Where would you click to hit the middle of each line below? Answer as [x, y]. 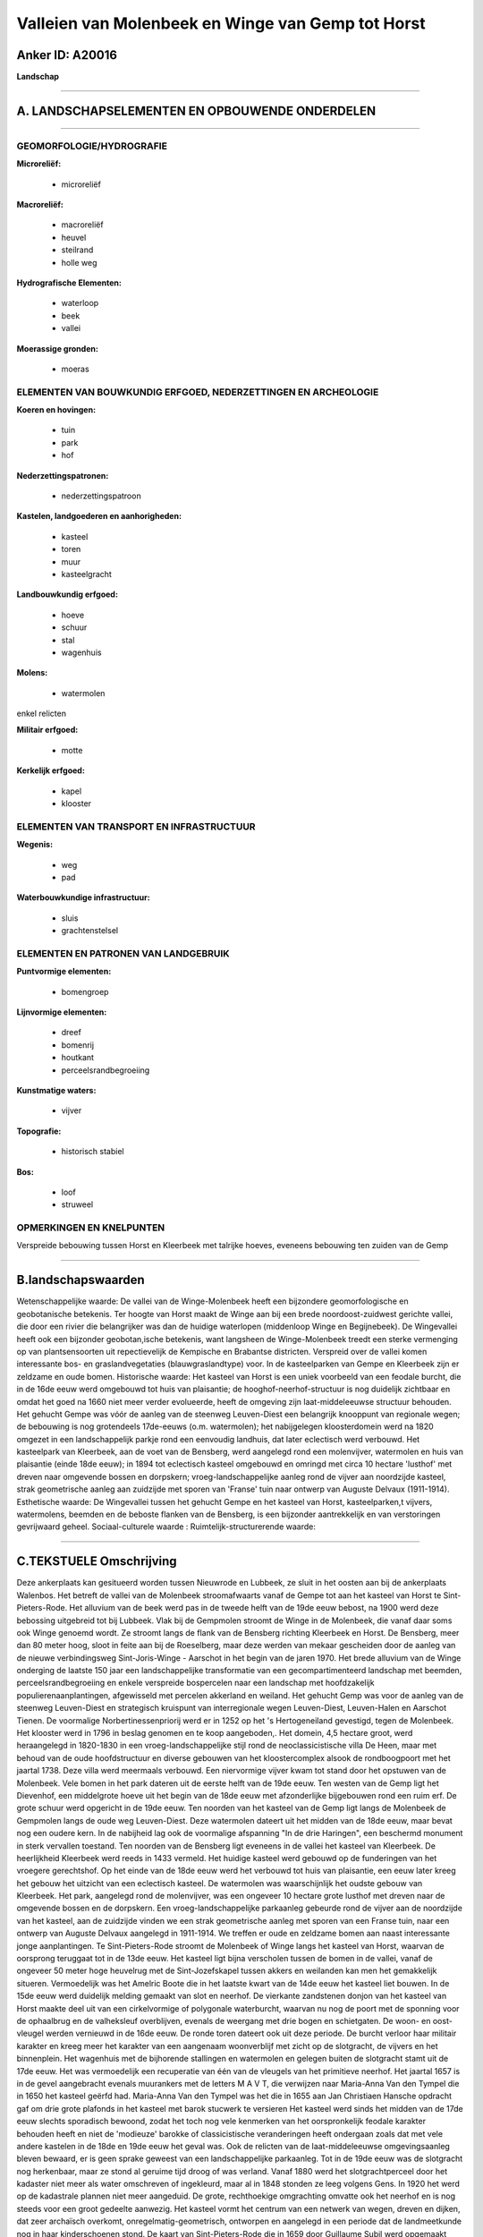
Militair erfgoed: [47, 730]
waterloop [80, 303]
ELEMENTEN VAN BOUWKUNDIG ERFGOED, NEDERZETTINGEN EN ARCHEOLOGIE [198, 392]
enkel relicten [42, 714]
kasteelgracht [86, 574]
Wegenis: [35, 845]
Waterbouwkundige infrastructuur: [84, 897]
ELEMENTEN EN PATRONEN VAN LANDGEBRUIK [123, 953]
